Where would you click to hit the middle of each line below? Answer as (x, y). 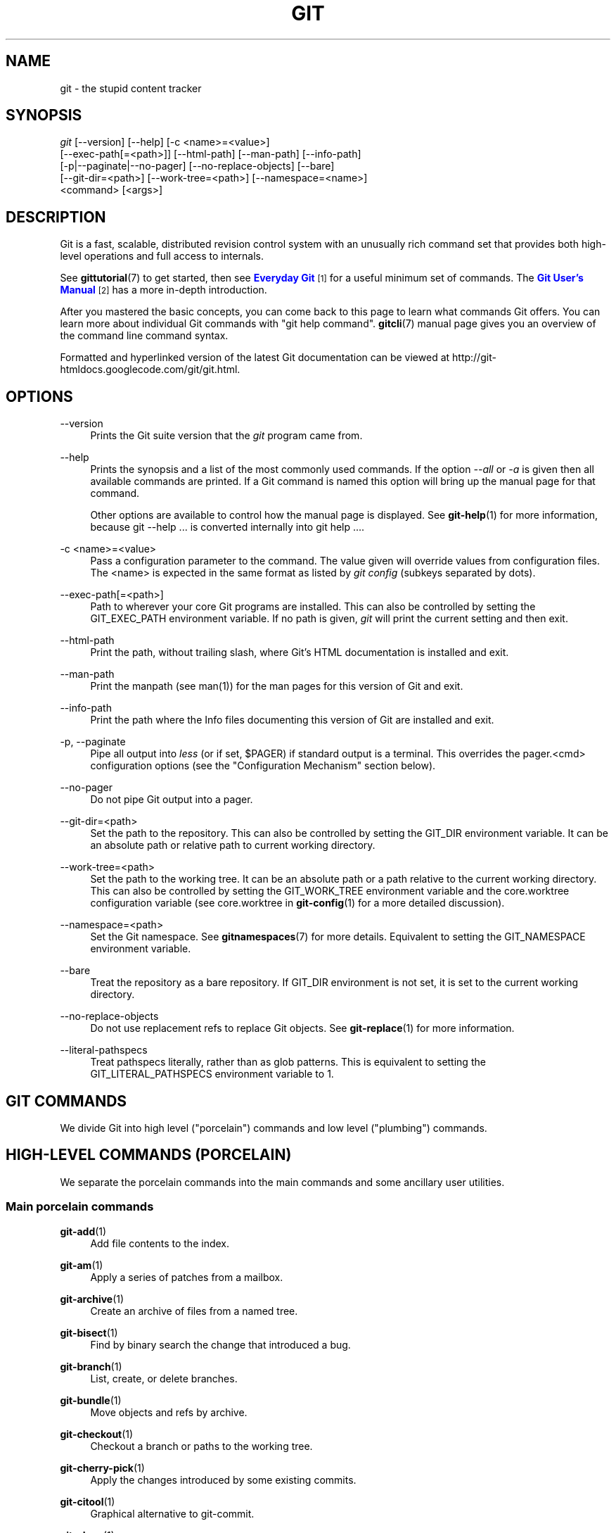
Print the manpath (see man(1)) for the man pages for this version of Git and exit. (277, 686)
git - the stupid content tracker (131, 88)
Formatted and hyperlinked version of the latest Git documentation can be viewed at (255, 358)
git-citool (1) (88, 1501)
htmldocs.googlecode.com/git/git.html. (150, 370)
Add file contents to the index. (160, 1243)
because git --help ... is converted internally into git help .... (227, 527)
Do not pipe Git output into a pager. (172, 800)
